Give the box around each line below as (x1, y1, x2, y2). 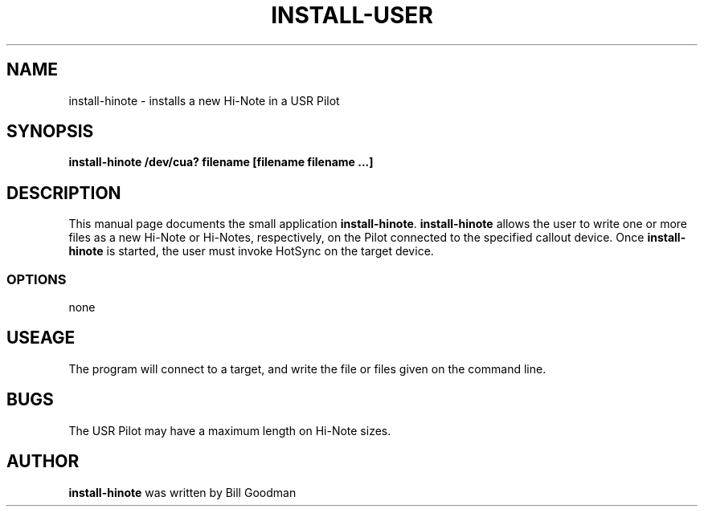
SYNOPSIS (6, 121, 94, 142)
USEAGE (6, 328, 76, 348)
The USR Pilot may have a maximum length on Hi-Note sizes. (68, 423, 391, 438)
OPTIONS (6, 271, 67, 287)
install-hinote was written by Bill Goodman (68, 485, 297, 499)
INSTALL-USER (271, 2, 433, 29)
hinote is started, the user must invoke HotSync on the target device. (68, 244, 434, 259)
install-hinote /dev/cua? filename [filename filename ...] (68, 155, 374, 169)
